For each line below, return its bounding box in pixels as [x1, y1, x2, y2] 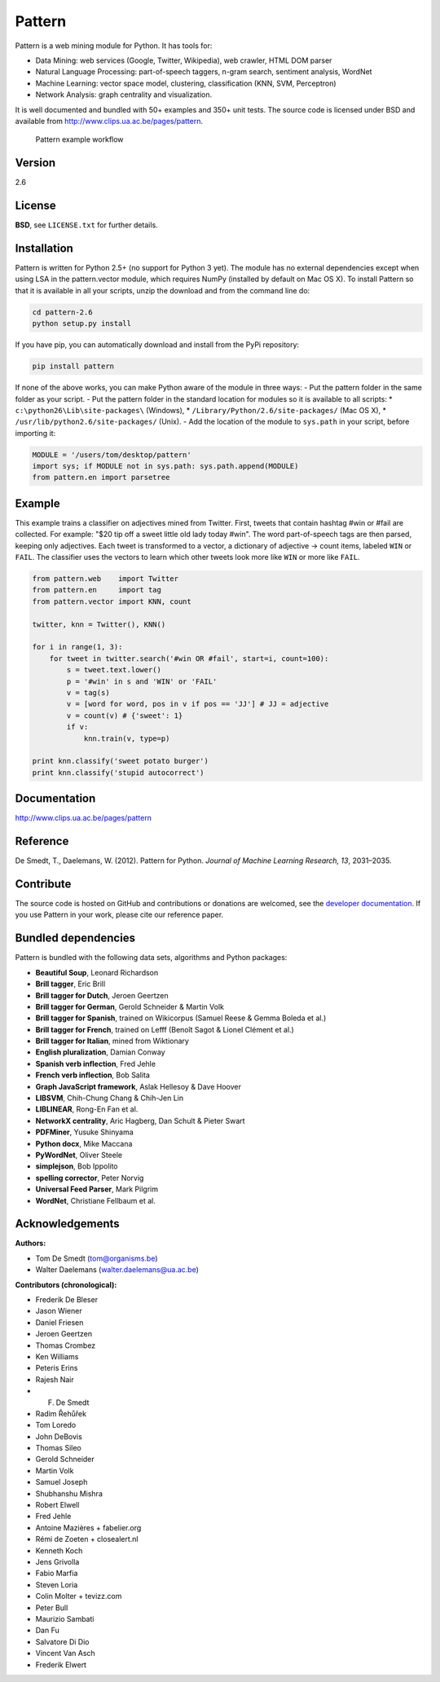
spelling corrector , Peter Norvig [35, 1173, 144, 1182]
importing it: [15, 428, 56, 438]
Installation [15, 241, 73, 255]
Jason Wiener [35, 1306, 82, 1316]
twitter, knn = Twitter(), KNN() [32, 619, 166, 629]
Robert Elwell [35, 1500, 80, 1510]
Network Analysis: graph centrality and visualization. [35, 90, 213, 99]
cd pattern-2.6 [32, 307, 93, 317]
